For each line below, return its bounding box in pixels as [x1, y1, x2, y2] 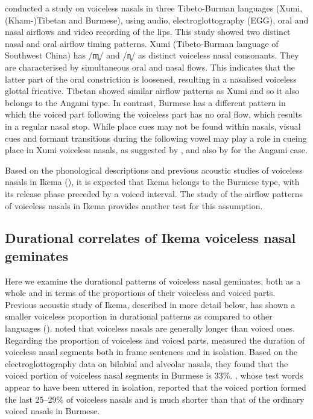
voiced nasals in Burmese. [5, 405, 100, 417]
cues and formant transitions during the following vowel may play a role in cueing [5, 131, 307, 144]
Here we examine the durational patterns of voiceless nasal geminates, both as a [5, 274, 301, 287]
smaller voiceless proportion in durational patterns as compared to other [5, 310, 273, 323]
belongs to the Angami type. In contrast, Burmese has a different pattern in [5, 96, 286, 109]
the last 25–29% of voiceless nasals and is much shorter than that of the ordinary [5, 392, 305, 405]
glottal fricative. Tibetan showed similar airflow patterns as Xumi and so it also [5, 84, 300, 97]
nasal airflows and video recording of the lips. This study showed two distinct [5, 25, 291, 38]
